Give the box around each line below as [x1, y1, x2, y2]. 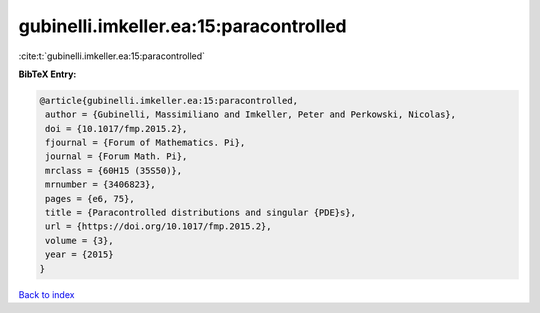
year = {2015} [45, 249, 114, 260]
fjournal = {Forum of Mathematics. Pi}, [45, 137, 246, 149]
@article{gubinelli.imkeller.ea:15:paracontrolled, [39, 95, 299, 106]
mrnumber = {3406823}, [45, 179, 157, 190]
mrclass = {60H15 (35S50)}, [45, 165, 183, 176]
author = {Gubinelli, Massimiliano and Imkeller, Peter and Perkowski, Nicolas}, [45, 109, 457, 120]
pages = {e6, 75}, [45, 193, 135, 204]
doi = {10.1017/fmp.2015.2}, [45, 123, 188, 134]
